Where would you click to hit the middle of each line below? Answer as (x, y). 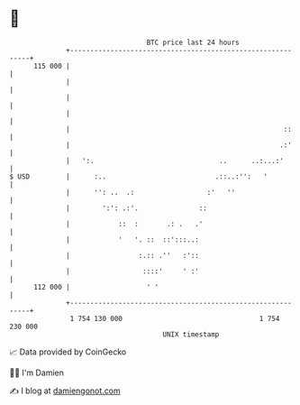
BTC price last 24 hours (193, 42)
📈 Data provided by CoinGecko (68, 352)
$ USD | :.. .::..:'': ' (139, 176)
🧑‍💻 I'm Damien (37, 373)
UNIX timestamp (191, 334)
